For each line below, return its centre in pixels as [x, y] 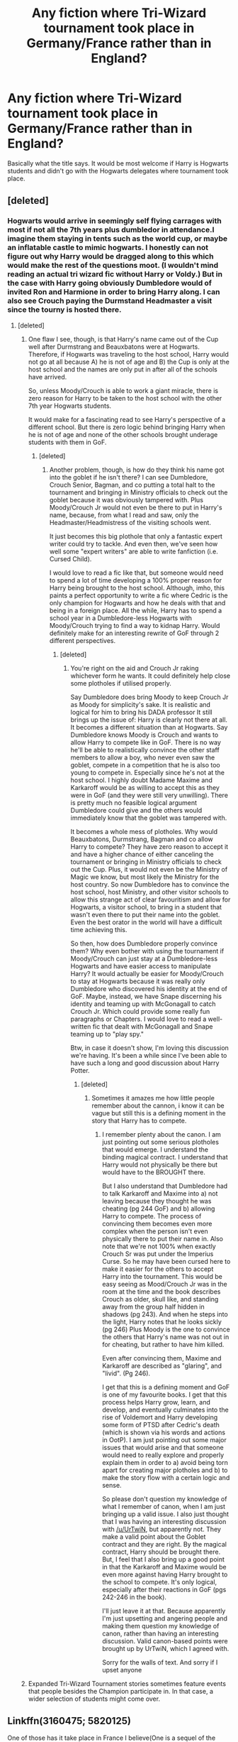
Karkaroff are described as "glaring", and [162, 1365]
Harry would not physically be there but [160, 1164]
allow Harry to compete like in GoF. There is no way [146, 742]
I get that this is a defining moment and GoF [166, 1387]
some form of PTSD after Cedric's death [161, 1424]
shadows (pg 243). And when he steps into [165, 1314]
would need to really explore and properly [163, 1455]
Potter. [80, 1070]
